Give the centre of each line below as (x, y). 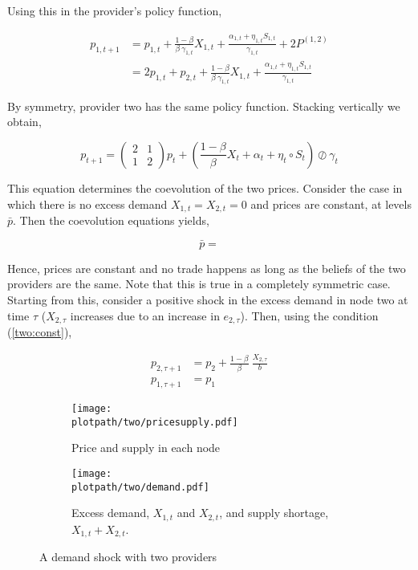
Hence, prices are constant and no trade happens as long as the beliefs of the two (207, 268)
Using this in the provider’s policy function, (115, 10)
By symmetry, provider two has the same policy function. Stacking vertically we (204, 106)
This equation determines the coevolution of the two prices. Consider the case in (205, 187)
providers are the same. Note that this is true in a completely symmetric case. (199, 284)
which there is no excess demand (87, 204)
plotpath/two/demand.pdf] (140, 487)
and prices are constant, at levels (331, 204)
